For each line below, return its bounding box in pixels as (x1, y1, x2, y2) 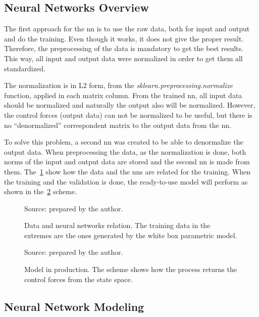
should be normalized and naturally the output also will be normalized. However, (4, 100, 255, 110)
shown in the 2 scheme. (4, 186, 77, 197)
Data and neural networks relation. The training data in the (24, 220, 211, 231)
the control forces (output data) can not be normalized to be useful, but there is (4, 109, 252, 120)
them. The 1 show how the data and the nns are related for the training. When (4, 166, 251, 176)
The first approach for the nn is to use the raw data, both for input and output (4, 23, 250, 34)
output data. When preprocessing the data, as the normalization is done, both (4, 146, 246, 157)
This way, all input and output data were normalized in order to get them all (4, 53, 243, 63)
